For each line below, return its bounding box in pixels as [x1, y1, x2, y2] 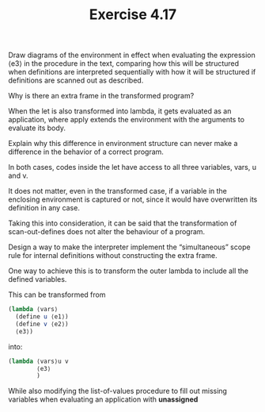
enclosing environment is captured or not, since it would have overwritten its [8, 194, 258, 204]
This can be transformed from [8, 290, 106, 299]
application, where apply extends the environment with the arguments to [8, 115, 245, 125]
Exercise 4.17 [89, 6, 177, 24]
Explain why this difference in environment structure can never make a [8, 139, 238, 148]
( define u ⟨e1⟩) [15, 313, 69, 321]
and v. [8, 171, 28, 180]
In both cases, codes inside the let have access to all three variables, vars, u [8, 163, 257, 172]
